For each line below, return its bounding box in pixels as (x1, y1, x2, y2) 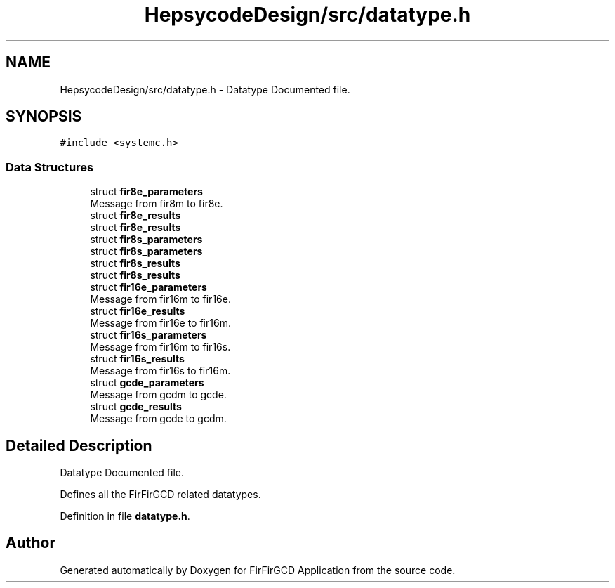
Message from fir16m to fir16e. (90, 293, 231, 306)
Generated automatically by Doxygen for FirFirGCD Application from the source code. (60, 563, 456, 576)
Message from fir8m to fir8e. (90, 197, 223, 210)
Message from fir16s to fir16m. (90, 365, 231, 377)
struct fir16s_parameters (90, 329, 207, 341)
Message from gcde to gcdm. (90, 412, 227, 425)
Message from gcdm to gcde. (90, 388, 227, 401)
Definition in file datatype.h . (60, 510, 190, 523)
